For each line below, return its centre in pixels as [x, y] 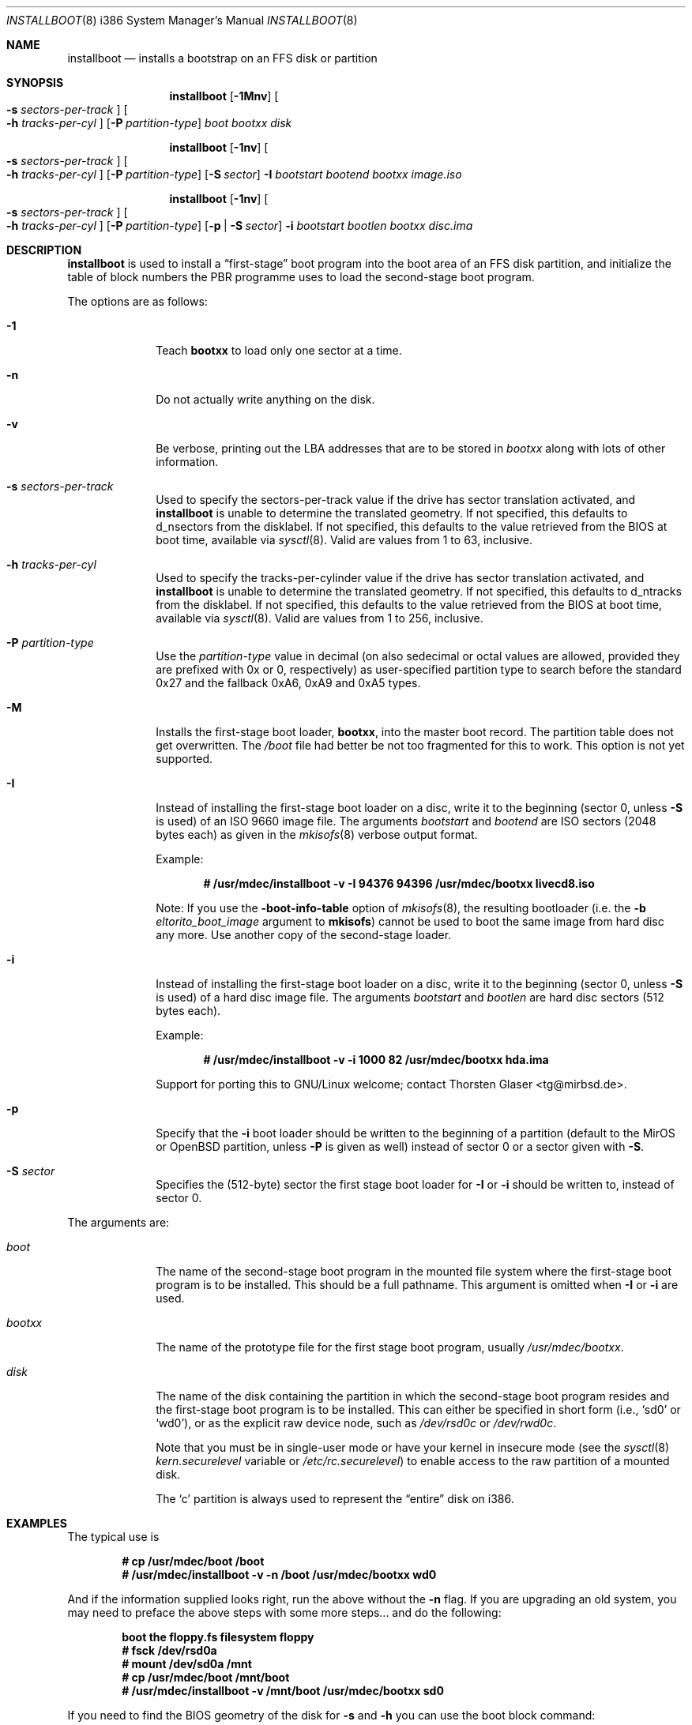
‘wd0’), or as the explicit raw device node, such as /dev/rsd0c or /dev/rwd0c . [356, 1423]
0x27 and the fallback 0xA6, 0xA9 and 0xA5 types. [288, 683]
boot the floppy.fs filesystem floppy [218, 1637]
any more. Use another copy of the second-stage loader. [304, 935]
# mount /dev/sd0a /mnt [187, 1664]
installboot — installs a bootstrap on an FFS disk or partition [222, 58]
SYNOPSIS [35, 83]
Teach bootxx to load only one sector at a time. [279, 350]
